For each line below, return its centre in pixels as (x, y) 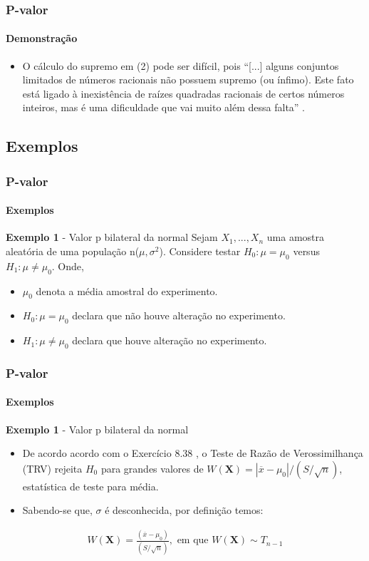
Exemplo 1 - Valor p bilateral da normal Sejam (112, 237)
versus (306, 251)
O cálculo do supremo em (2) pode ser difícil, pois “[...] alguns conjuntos (181, 65)
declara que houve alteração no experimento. (170, 340)
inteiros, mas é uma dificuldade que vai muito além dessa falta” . (164, 107)
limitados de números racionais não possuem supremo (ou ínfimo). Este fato (188, 79)
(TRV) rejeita (52, 468)
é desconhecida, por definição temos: (184, 510)
